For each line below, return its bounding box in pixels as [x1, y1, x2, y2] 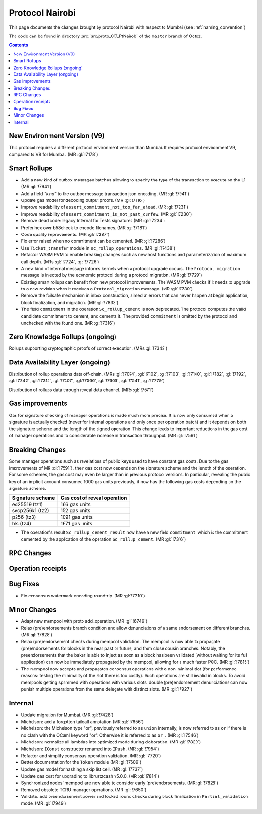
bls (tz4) [12, 520, 32, 526]
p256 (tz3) [12, 513, 36, 520]
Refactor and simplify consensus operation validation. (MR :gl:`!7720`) [21, 752, 161, 759]
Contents [9, 42, 29, 48]
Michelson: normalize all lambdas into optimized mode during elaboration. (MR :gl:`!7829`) [21, 739, 201, 745]
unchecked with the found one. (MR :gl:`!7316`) [21, 320, 115, 326]
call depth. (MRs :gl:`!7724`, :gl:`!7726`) [21, 258, 99, 265]
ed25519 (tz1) [12, 501, 43, 507]
